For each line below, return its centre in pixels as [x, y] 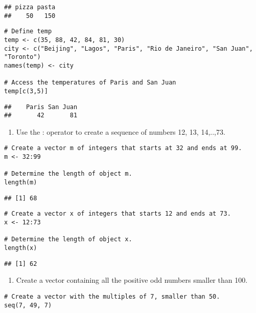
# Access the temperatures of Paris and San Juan [90, 83]
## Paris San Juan [41, 107]
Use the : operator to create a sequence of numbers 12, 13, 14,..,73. [121, 131]
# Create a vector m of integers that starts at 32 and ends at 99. [123, 148]
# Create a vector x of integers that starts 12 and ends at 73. [118, 214]
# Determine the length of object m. [68, 174]
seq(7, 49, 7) [28, 305]
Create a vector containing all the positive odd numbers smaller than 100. [132, 280]
